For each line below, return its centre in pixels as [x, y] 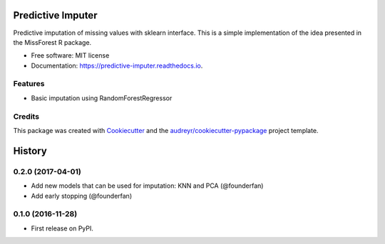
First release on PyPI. [62, 228]
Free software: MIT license [70, 55]
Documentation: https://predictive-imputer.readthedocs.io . [117, 65]
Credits [26, 116]
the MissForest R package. [52, 42]
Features [29, 84]
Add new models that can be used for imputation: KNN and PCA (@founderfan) [147, 186]
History [30, 150]
